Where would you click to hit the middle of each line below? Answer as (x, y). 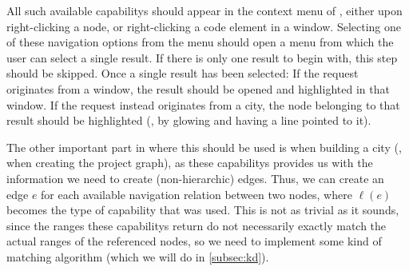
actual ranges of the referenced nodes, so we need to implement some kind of (194, 241)
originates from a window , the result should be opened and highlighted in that (198, 88)
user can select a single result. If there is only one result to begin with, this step (202, 57)
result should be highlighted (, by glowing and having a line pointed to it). (189, 120)
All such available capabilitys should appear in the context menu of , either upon (204, 10)
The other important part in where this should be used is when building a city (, (204, 147)
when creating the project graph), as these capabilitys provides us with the (190, 163)
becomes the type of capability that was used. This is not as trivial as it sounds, (203, 210)
